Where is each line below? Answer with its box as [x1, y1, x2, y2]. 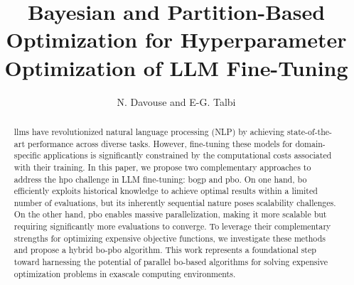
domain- [295, 137, 326, 149]
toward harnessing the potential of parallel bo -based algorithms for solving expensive [14, 256, 328, 268]
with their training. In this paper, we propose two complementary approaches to [14, 161, 311, 173]
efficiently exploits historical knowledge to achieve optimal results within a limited [14, 185, 318, 197]
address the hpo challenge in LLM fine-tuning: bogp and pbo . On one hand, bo [14, 173, 307, 185]
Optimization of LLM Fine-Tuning [4, 53, 348, 82]
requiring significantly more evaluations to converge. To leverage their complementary [14, 220, 331, 232]
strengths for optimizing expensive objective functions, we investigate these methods [14, 232, 326, 244]
